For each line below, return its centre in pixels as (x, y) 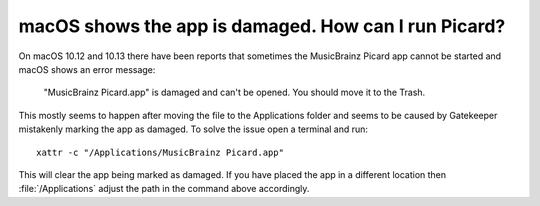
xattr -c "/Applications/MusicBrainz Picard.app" (160, 152)
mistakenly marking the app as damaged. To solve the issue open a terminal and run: (193, 129)
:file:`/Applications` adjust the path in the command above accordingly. (164, 189)
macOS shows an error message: (87, 69)
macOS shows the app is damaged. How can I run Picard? (262, 26)
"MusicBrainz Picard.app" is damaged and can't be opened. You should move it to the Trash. (234, 92)
